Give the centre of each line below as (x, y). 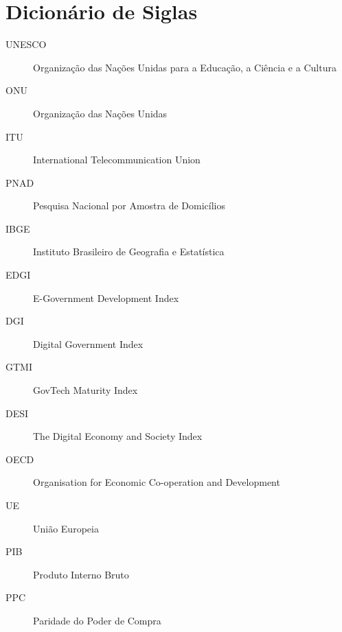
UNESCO (26, 44)
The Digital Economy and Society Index (118, 436)
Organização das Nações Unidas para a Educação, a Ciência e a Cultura (185, 67)
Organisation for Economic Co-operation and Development (157, 482)
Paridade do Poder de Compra (97, 620)
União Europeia (66, 528)
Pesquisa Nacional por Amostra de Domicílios (129, 206)
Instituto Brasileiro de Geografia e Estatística (129, 251)
